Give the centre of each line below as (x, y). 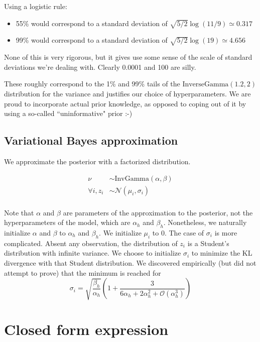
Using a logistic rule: (36, 6)
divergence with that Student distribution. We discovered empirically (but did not (130, 262)
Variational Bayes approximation (91, 140)
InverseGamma (206, 85)
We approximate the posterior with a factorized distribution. (97, 161)
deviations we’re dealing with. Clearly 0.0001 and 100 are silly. (100, 67)
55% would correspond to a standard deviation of (92, 23)
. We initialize (120, 232)
